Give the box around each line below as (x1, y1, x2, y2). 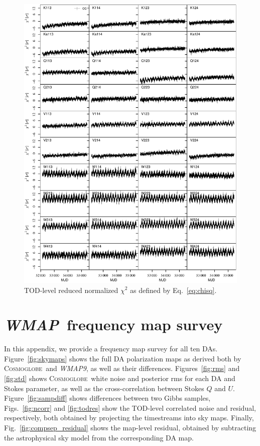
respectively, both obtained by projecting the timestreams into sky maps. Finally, (4, 412, 254, 423)
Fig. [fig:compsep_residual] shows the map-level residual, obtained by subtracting (4, 422, 256, 433)
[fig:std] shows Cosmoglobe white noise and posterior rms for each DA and (4, 373, 235, 384)
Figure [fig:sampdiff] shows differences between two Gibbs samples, (4, 393, 211, 403)
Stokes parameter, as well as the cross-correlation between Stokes (4, 383, 204, 393)
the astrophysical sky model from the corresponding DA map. (4, 432, 194, 442)
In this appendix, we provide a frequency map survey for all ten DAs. (4, 343, 218, 354)
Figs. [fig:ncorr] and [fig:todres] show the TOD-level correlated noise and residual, (4, 402, 256, 413)
